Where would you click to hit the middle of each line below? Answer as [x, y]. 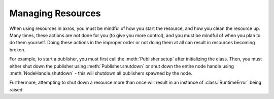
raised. [16, 89]
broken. [17, 49]
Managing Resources [55, 13]
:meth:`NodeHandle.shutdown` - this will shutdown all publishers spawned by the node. [101, 73]
